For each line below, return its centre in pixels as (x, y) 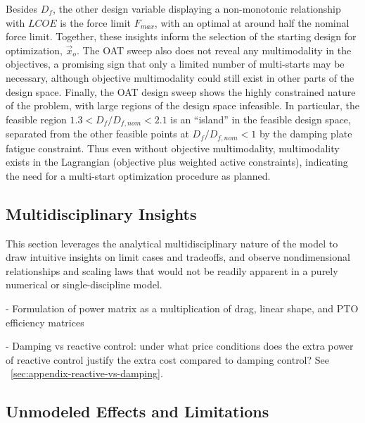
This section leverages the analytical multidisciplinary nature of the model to (172, 243)
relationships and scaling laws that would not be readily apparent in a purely (172, 270)
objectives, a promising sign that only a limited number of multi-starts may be (175, 64)
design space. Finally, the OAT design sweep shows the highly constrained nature (181, 91)
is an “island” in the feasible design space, (261, 119)
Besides (22, 8)
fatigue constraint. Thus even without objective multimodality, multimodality (173, 148)
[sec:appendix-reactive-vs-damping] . (87, 373)
